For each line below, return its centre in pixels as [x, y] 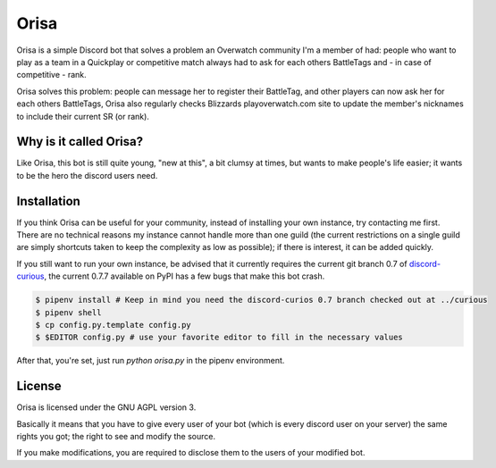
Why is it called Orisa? [80, 142]
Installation [48, 201]
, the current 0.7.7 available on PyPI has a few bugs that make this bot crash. [185, 276]
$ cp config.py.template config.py [113, 325]
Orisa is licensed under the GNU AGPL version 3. [106, 407]
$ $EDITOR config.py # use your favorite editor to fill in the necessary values [219, 338]
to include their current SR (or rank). [83, 116]
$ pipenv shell [68, 312]
